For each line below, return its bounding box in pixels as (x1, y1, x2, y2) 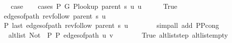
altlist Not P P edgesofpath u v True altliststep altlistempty (8, 29, 228, 40)
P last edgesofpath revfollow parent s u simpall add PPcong (3, 20, 219, 30)
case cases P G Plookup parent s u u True (10, 1, 178, 11)
